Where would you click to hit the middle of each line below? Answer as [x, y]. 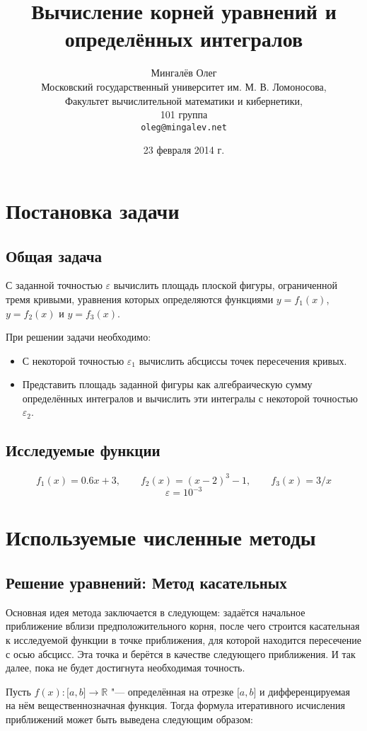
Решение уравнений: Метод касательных [146, 583]
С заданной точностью [54, 285]
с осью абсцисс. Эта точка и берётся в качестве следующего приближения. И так [181, 653]
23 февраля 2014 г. [184, 150]
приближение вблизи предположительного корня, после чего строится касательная [183, 626]
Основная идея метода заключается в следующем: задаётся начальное [156, 612]
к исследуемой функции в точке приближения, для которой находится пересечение [184, 640]
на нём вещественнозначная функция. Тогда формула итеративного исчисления [176, 705]
